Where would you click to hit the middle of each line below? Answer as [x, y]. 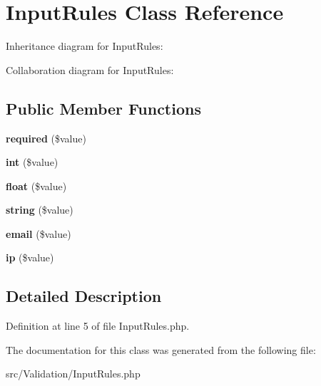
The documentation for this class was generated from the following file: [161, 349]
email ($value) [39, 233]
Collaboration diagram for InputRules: [90, 69]
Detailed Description [84, 296]
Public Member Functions [103, 108]
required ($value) [46, 138]
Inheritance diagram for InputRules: [85, 46]
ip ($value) [30, 257]
